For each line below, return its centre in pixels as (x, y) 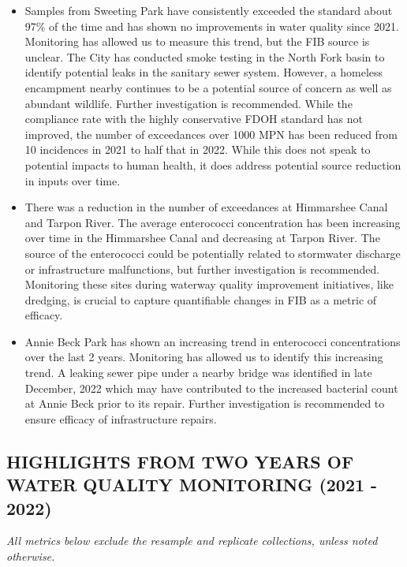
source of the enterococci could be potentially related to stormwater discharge (213, 253)
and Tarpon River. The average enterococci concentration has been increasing (213, 222)
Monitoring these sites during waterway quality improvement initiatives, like (209, 284)
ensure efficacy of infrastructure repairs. (121, 418)
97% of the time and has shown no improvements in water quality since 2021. (212, 26)
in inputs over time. (73, 180)
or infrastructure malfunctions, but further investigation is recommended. (202, 269)
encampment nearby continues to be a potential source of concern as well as (208, 87)
